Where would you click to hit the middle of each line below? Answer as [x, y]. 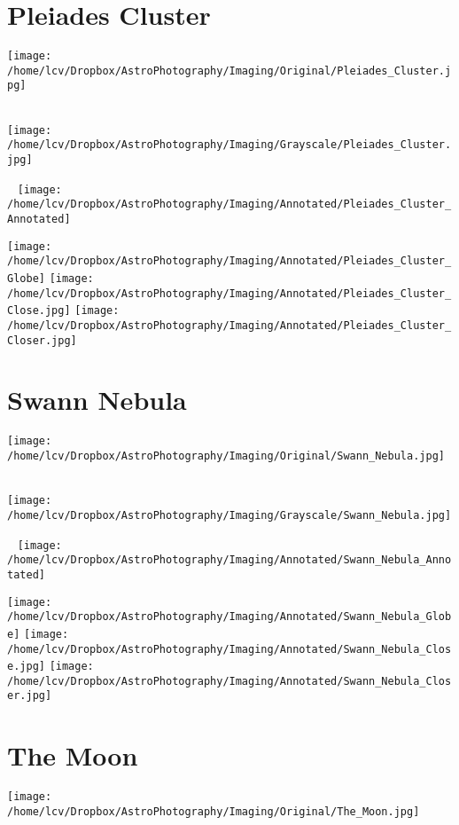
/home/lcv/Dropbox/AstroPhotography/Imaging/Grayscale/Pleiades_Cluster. [229, 145]
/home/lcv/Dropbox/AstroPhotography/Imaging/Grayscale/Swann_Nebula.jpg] [229, 515]
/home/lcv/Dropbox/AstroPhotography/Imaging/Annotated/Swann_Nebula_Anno [229, 560]
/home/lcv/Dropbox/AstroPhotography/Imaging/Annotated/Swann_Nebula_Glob [229, 617]
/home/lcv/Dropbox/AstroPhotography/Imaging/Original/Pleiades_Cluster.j [229, 71]
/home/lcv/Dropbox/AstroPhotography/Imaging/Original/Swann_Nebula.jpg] [226, 456]
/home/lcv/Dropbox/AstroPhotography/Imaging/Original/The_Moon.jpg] [214, 811]
